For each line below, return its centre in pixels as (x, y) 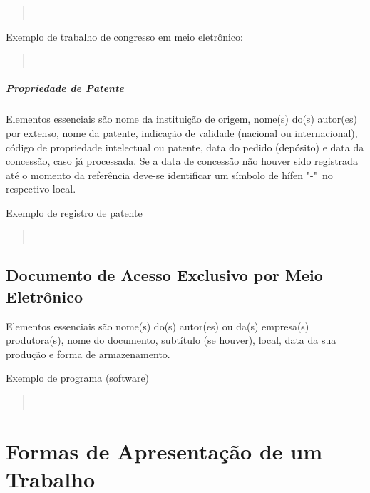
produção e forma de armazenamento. (88, 354)
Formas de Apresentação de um (164, 451)
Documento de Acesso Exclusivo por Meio (164, 275)
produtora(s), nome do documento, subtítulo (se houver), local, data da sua (171, 340)
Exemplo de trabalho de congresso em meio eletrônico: (124, 36)
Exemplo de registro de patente (74, 212)
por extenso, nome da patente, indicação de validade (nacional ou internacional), (182, 132)
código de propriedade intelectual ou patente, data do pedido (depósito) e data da (185, 147)
